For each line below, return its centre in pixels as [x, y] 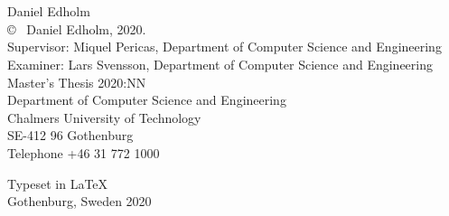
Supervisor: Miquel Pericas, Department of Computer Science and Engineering [224, 47]
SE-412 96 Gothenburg [70, 135]
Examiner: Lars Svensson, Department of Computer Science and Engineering [220, 64]
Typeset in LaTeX [58, 183]
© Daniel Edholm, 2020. [77, 28]
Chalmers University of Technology [104, 117]
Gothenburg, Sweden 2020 [80, 201]
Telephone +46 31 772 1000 [84, 152]
